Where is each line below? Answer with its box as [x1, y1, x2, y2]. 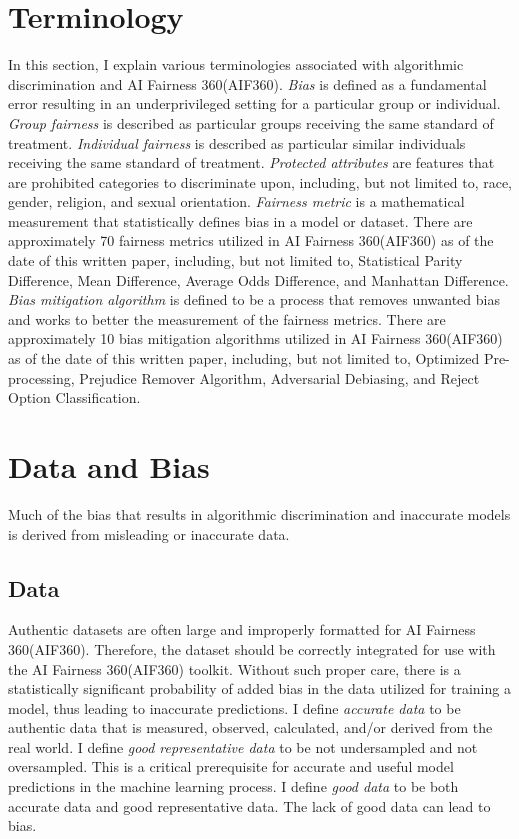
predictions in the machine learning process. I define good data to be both [8, 776, 459, 797]
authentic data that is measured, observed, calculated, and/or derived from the [8, 717, 493, 738]
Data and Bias [8, 446, 210, 486]
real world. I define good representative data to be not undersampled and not [8, 736, 478, 757]
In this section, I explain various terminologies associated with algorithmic [8, 54, 464, 75]
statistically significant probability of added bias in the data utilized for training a [8, 678, 511, 699]
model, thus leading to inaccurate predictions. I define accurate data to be [8, 697, 461, 718]
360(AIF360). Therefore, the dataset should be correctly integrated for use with [8, 638, 496, 659]
